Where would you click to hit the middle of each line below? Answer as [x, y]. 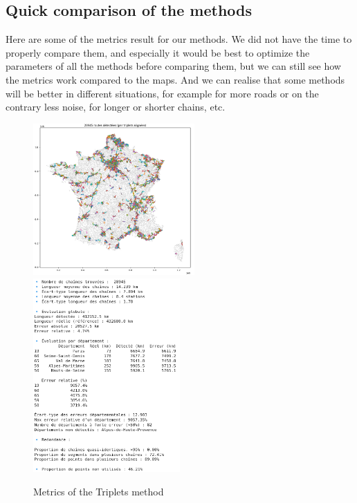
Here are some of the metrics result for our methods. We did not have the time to [179, 39]
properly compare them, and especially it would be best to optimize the [158, 52]
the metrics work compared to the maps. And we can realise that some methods [175, 79]
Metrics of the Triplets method [99, 491]
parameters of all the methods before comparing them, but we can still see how [173, 66]
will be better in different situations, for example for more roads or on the [162, 93]
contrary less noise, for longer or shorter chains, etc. [116, 107]
